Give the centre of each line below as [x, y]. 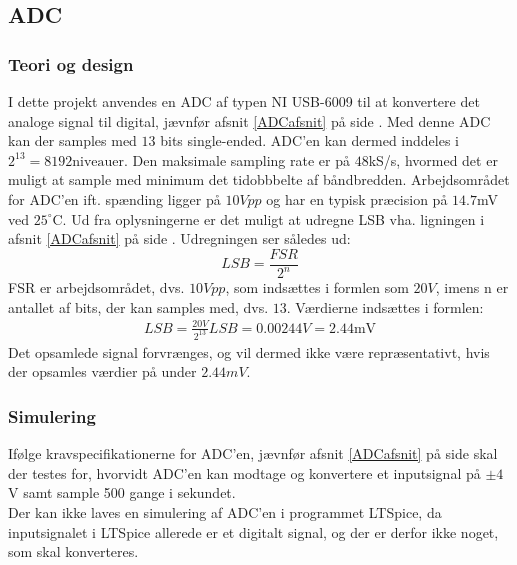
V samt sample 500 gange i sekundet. [122, 492]
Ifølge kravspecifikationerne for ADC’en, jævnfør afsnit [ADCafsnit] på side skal [253, 453]
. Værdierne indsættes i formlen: [385, 306]
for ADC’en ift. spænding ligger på [114, 198]
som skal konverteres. [73, 551]
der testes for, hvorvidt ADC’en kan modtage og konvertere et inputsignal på [244, 472]
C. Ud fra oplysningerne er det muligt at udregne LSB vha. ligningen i [268, 218]
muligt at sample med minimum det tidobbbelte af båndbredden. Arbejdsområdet [259, 179]
